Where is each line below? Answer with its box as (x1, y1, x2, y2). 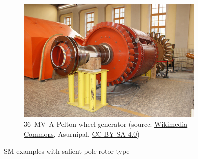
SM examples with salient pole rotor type (4, 145, 130, 156)
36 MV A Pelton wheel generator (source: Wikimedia (24, 119, 188, 129)
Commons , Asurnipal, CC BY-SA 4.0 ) (24, 128, 140, 139)
